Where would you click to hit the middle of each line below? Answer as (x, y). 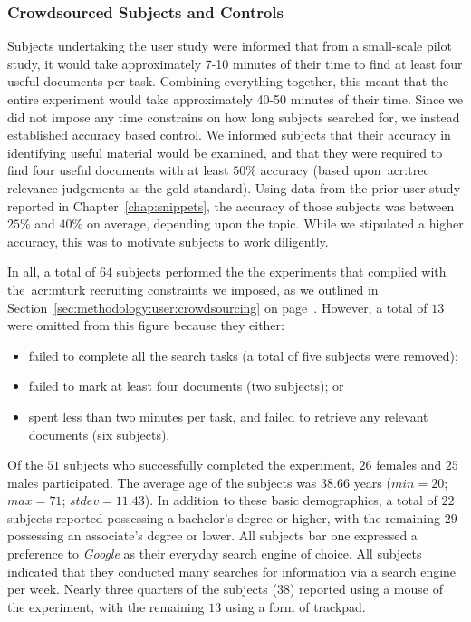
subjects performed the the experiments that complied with (281, 272)
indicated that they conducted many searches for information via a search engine (232, 571)
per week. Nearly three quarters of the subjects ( (142, 589)
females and (409, 465)
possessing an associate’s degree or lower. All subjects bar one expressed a (212, 535)
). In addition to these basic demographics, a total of (291, 500)
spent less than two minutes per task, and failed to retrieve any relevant (228, 416)
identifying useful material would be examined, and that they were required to (225, 152)
